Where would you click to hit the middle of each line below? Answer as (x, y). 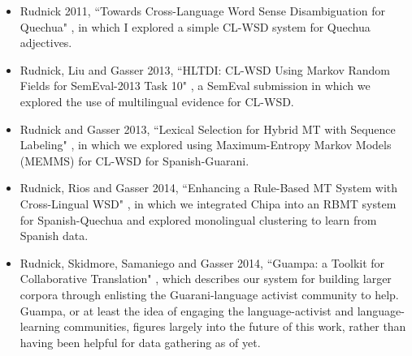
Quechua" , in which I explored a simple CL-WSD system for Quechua (195, 26)
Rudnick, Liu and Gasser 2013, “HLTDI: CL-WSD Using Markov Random (205, 69)
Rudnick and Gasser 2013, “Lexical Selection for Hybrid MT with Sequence (208, 129)
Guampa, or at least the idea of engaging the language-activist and (186, 310)
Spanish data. (54, 236)
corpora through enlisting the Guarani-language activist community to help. (209, 294)
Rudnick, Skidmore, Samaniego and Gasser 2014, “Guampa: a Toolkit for (202, 262)
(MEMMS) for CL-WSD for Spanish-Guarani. (134, 160)
